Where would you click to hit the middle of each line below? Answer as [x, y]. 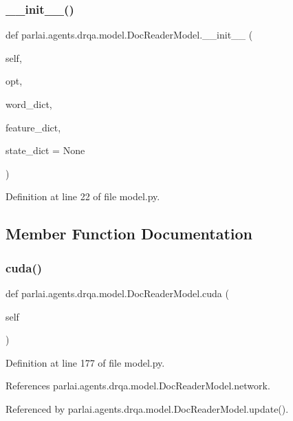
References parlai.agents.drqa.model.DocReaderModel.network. [138, 386]
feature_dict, [33, 127]
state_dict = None [45, 150]
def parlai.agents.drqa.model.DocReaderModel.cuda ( [117, 293]
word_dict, [29, 104]
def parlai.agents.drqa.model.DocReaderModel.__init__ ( [129, 35]
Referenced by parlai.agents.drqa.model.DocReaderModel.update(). [147, 408]
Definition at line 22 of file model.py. [83, 196]
